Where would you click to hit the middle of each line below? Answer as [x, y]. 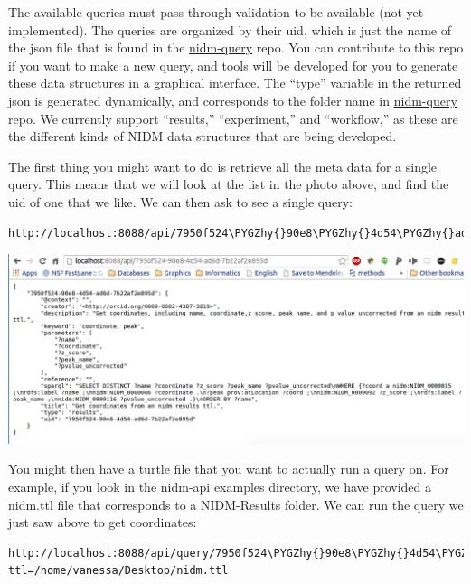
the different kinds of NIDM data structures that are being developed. [203, 136]
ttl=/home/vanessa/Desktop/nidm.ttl [118, 571]
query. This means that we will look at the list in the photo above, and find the [229, 184]
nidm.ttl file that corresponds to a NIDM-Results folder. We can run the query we [236, 504]
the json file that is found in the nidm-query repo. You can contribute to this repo [236, 47]
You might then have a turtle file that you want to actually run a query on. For [229, 469]
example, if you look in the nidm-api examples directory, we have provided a [220, 486]
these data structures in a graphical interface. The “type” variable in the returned [235, 83]
